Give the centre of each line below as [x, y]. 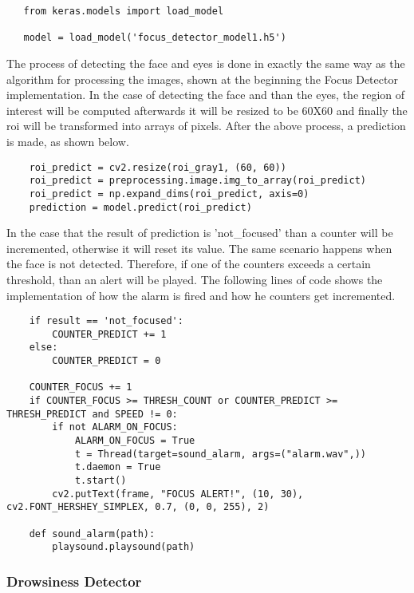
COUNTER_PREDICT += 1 [109, 334]
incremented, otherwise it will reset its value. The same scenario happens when [199, 248]
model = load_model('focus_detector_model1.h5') [155, 38]
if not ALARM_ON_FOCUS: [115, 427]
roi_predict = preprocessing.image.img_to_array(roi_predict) [198, 181]
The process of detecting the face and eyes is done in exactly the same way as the [206, 63]
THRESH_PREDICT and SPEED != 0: [92, 414]
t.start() [101, 480]
